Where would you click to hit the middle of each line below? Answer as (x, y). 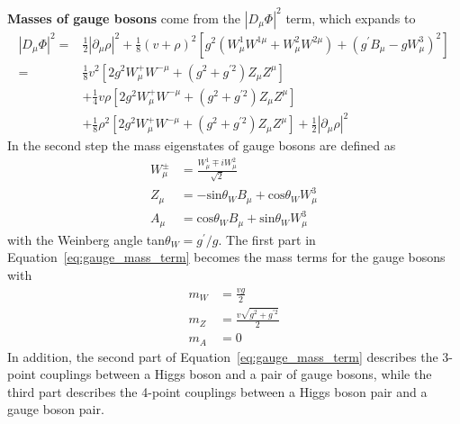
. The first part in (267, 239)
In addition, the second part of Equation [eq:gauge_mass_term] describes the (223, 356)
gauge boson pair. (56, 409)
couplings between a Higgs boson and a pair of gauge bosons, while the (236, 374)
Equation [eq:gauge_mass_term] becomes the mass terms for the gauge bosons (226, 257)
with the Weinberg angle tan (86, 239)
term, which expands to (351, 18)
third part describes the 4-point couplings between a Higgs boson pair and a (217, 391)
